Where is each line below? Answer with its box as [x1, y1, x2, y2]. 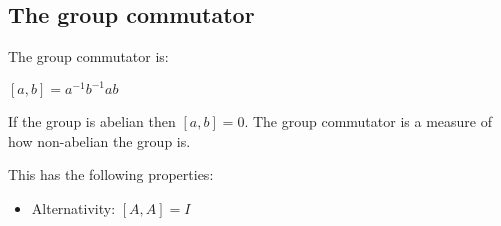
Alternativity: [31, 198, 116, 219]
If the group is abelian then [8, 111, 176, 132]
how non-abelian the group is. [8, 130, 191, 151]
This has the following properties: [8, 164, 214, 185]
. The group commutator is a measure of [244, 111, 492, 132]
